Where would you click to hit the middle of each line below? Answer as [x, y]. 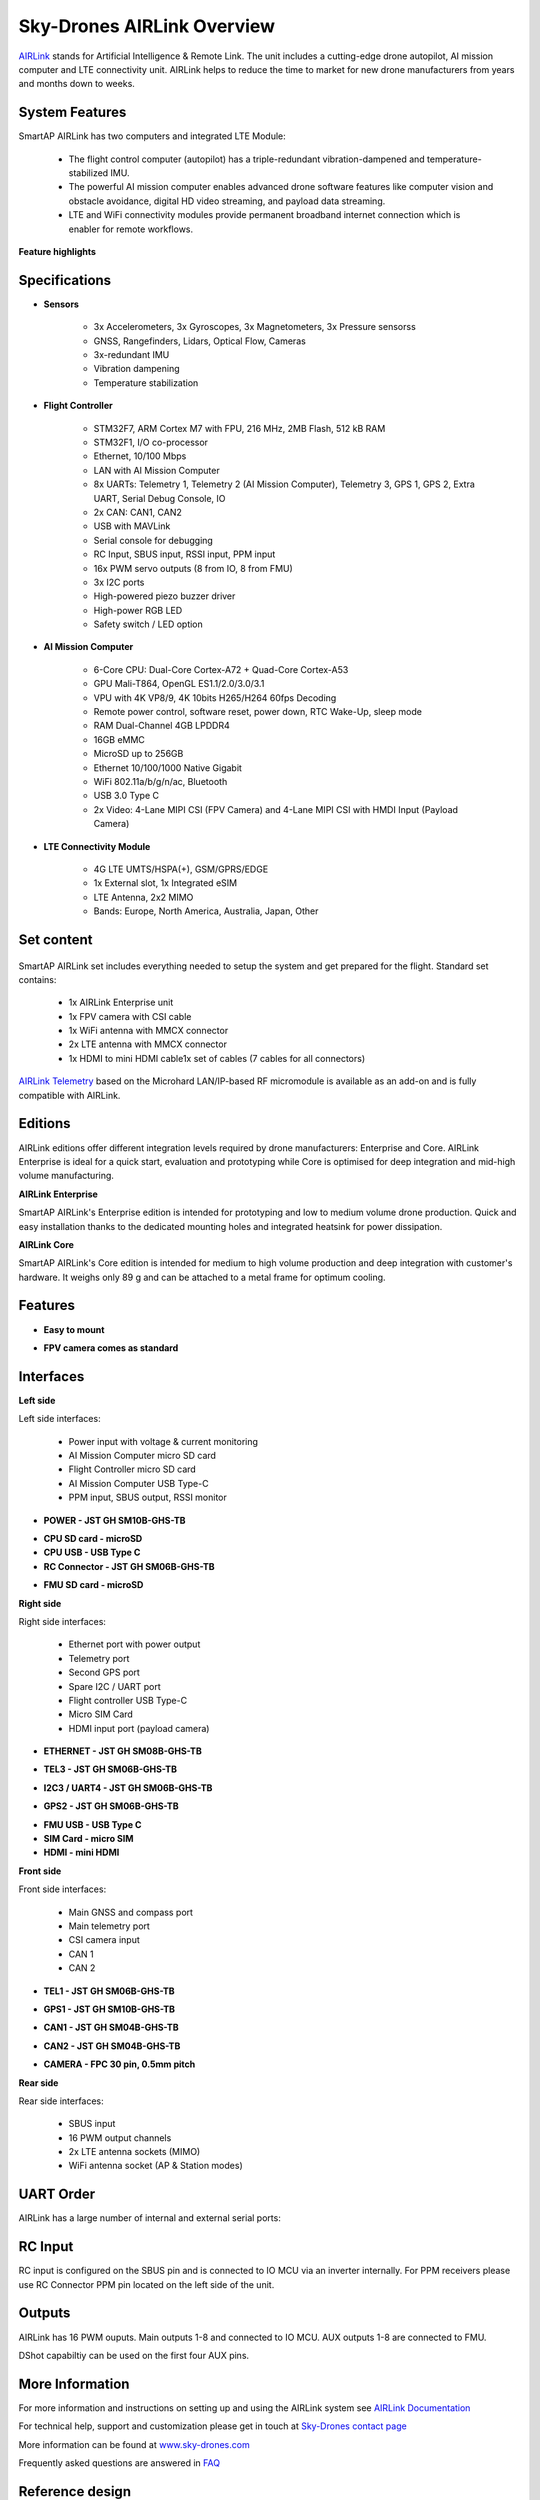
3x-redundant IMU [131, 355]
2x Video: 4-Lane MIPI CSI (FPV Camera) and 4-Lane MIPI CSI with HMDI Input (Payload [276, 809]
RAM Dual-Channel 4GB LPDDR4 [161, 726]
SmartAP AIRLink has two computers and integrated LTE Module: [152, 136]
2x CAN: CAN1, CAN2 [137, 512]
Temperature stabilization [146, 382]
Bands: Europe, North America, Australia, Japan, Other [206, 911]
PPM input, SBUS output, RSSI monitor [147, 1497]
